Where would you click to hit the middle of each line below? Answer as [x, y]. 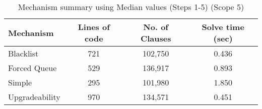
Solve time [223, 27]
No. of [156, 27]
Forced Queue [32, 68]
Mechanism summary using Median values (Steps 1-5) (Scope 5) [131, 7]
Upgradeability [34, 97]
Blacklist [23, 53]
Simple [20, 82]
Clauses [156, 38]
